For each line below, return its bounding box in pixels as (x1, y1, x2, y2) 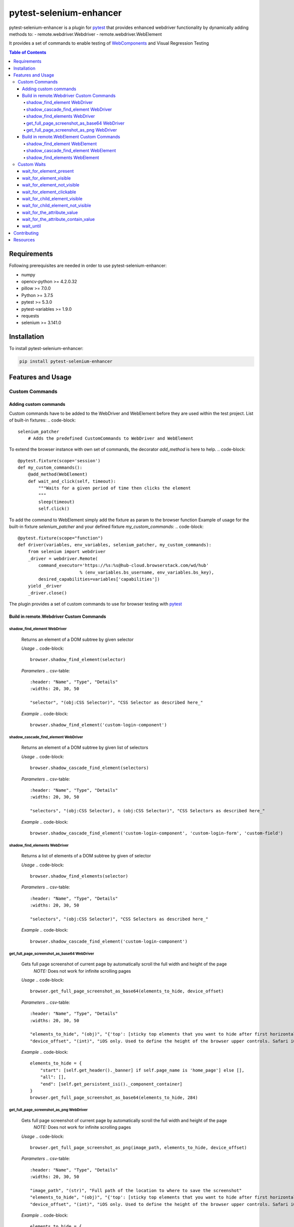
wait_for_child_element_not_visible (22, 203, 92, 209)
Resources (13, 237, 35, 243)
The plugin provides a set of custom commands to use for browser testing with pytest (9, 601, 182, 607)
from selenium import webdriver (27, 549, 106, 555)
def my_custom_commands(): (18, 465, 83, 471)
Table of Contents (9, 49, 47, 55)
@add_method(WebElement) (27, 472, 88, 477)
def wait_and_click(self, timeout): (27, 479, 116, 484)
